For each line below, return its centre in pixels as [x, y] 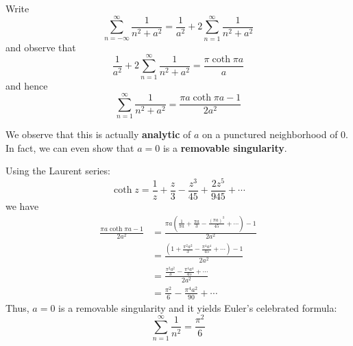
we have [22, 206]
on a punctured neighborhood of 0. [275, 134]
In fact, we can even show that [70, 147]
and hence [27, 86]
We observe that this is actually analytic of [98, 134]
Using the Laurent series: [58, 171]
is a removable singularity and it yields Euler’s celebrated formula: [198, 307]
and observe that [41, 47]
